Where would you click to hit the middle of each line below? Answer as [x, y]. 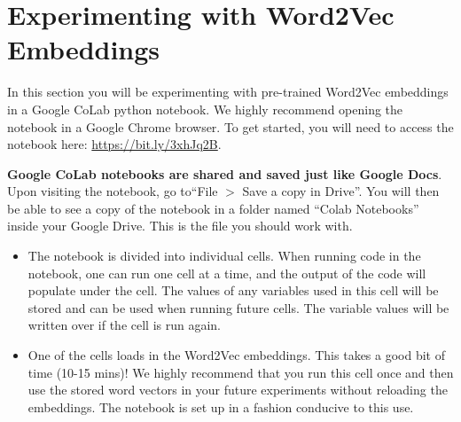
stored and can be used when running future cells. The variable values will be [238, 307]
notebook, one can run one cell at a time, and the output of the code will [227, 273]
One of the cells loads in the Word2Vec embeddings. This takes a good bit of [236, 355]
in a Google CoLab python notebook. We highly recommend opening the [205, 109]
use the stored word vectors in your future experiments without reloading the [238, 390]
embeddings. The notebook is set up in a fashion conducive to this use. [221, 406]
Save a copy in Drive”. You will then [341, 191]
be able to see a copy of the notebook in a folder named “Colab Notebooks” [213, 208]
